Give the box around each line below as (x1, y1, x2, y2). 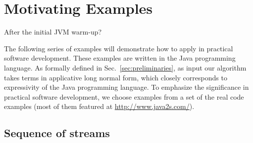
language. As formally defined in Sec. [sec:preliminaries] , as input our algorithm (4, 62, 247, 72)
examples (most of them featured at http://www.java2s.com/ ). (4, 101, 195, 111)
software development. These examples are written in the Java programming (4, 53, 236, 63)
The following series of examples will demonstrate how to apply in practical (4, 43, 233, 53)
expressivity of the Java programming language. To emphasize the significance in (4, 82, 249, 92)
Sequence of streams (4, 125, 110, 141)
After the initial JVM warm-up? (4, 27, 102, 37)
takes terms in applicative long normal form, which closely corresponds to (4, 72, 227, 82)
